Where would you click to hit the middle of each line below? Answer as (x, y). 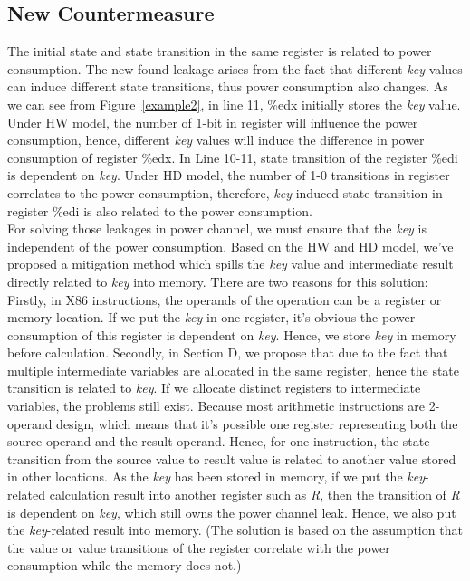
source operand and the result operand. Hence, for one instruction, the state (219, 441)
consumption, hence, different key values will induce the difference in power (216, 140)
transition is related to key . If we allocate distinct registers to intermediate (214, 388)
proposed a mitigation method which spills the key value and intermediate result (230, 264)
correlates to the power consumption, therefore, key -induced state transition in (225, 192)
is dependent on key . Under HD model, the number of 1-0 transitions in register (229, 175)
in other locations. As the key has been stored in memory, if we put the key (216, 476)
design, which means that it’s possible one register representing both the (257, 423)
